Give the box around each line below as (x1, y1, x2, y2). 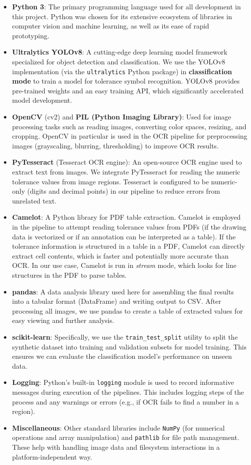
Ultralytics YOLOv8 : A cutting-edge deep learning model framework (12, 47, 227, 57)
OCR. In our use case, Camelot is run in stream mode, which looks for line (12, 260, 237, 270)
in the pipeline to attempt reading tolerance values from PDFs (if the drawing (12, 221, 247, 232)
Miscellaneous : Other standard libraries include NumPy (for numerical (12, 422, 225, 433)
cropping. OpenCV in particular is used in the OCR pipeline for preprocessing (12, 131, 248, 141)
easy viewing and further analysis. (12, 315, 114, 325)
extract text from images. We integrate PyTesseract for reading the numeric (12, 166, 240, 176)
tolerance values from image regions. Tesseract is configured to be (12, 176, 209, 186)
